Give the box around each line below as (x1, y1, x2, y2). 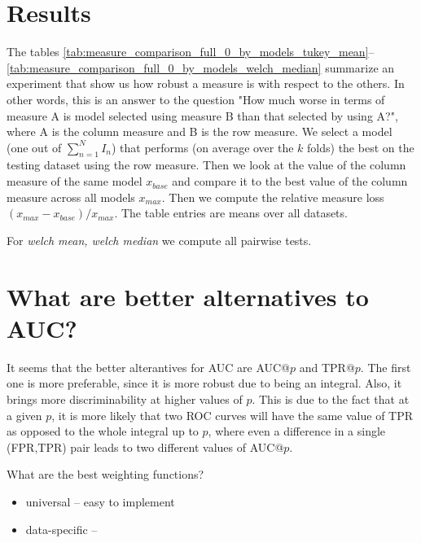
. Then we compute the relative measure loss (161, 188, 384, 205)
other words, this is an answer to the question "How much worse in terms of (7, 90, 385, 107)
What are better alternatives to (7, 279, 369, 313)
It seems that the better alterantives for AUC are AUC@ (7, 358, 290, 375)
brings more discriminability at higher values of (7, 390, 243, 407)
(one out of (7, 138, 62, 155)
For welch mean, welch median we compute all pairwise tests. (7, 231, 312, 248)
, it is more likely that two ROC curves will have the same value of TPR (51, 406, 414, 423)
